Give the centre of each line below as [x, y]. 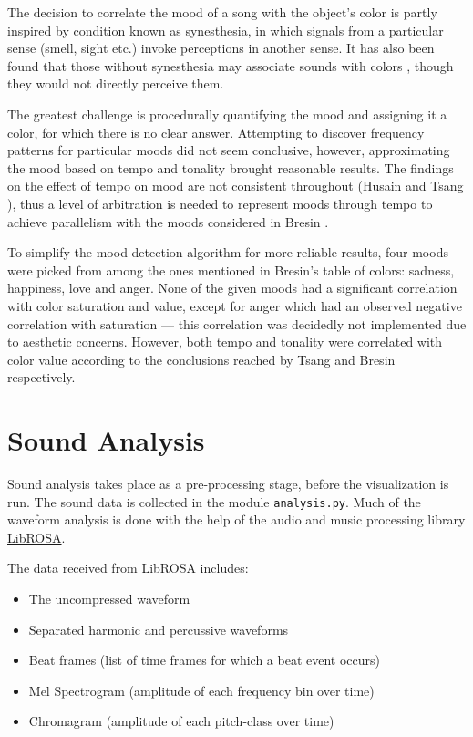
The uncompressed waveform [109, 599]
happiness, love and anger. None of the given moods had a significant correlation [232, 288]
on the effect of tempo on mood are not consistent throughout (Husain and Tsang [236, 186]
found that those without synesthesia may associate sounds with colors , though [231, 65]
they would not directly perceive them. [116, 83]
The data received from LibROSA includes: [128, 568]
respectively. [41, 377]
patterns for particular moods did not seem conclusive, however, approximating [229, 150]
